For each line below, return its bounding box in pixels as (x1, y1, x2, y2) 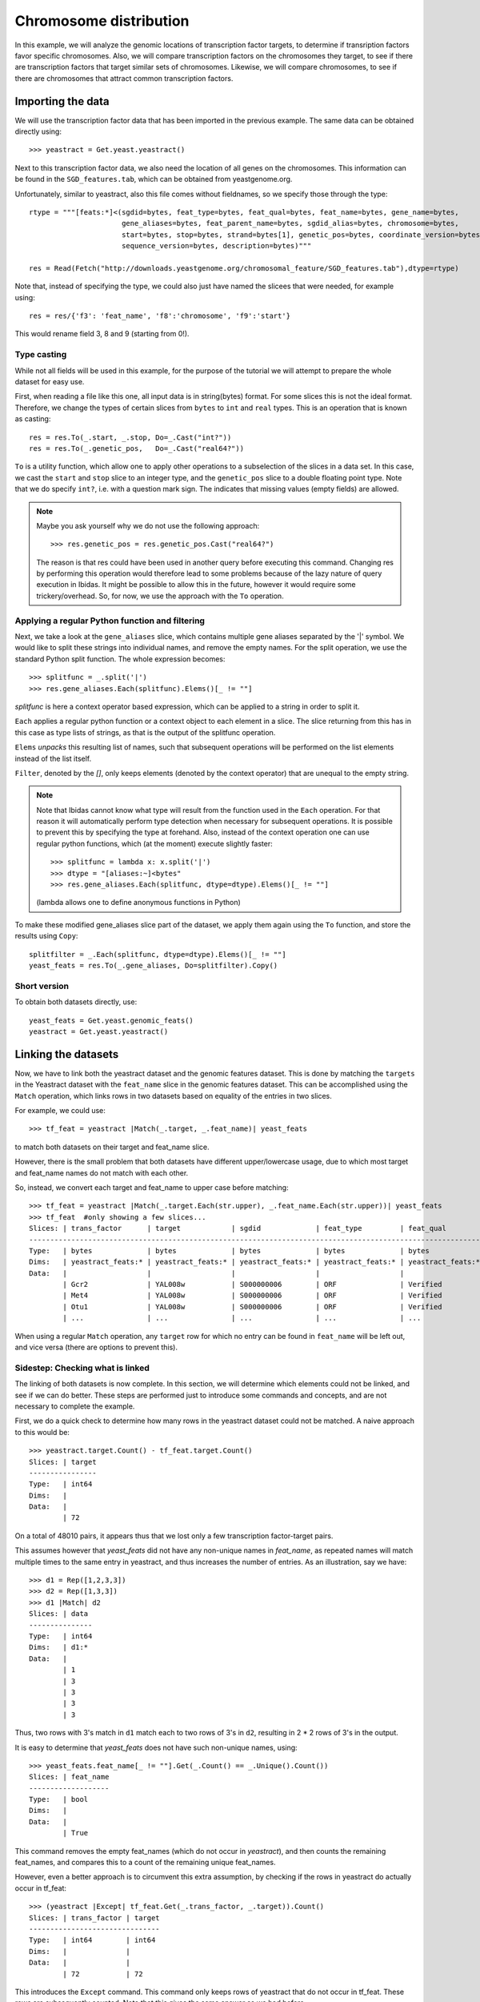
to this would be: (14, 1427, 70, 1437)
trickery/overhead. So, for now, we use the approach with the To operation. (36, 591, 284, 601)
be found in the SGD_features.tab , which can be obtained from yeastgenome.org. (14, 175, 293, 184)
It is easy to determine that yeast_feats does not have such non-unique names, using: (14, 1743, 298, 1752)
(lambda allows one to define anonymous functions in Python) (36, 898, 242, 907)
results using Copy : (14, 931, 78, 941)
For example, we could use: (14, 1106, 106, 1115)
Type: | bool (29, 1795, 89, 1804)
